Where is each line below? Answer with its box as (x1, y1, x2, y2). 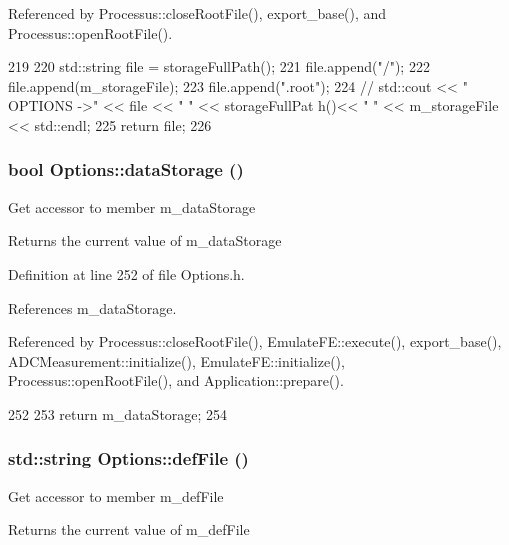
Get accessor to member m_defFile (8, 485, 224, 506)
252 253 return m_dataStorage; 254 (8, 403, 228, 424)
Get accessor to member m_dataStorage (8, 196, 256, 217)
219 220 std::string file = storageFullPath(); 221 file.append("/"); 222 (8, 56, 430, 77)
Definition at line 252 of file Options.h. (8, 263, 245, 284)
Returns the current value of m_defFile (8, 519, 250, 540)
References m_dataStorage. (8, 297, 177, 318)
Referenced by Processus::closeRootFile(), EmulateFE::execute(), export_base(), (8, 331, 502, 352)
